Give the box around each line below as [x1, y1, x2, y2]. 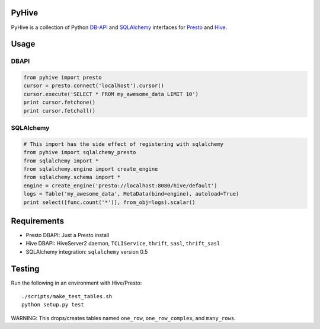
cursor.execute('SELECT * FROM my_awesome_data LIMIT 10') [23, 91, 199, 97]
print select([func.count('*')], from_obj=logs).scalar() [23, 199, 196, 206]
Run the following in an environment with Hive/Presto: [11, 279, 142, 286]
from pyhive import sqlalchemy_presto [23, 149, 136, 156]
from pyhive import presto [23, 74, 102, 81]
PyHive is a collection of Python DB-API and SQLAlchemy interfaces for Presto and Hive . [11, 24, 228, 31]
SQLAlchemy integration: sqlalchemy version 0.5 [25, 248, 148, 255]
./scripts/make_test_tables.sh [21, 293, 113, 300]
